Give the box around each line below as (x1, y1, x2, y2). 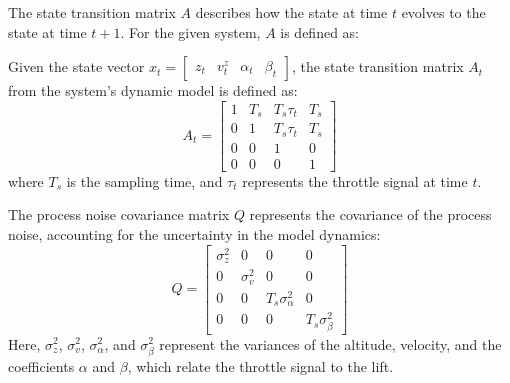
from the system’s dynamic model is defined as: (8, 80, 298, 101)
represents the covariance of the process (249, 204, 492, 225)
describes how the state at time (195, 2, 388, 22)
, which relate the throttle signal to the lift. (127, 355, 394, 376)
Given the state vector (8, 56, 145, 77)
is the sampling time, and (66, 170, 223, 191)
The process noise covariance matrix (8, 204, 230, 225)
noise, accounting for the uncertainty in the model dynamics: (8, 224, 381, 244)
